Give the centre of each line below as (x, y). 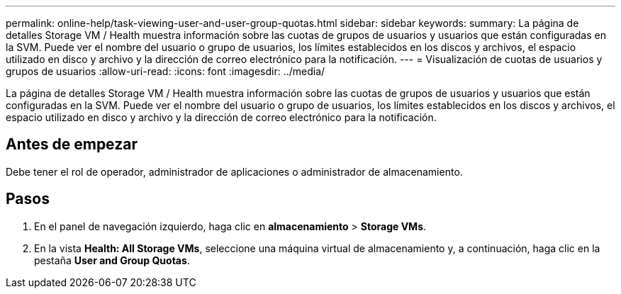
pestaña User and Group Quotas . (112, 260)
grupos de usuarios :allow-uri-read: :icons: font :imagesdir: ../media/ (166, 71)
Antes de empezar (72, 145)
